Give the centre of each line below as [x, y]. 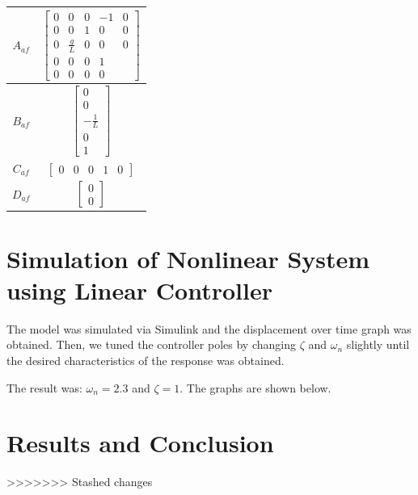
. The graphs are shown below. [255, 387]
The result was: [44, 387]
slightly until [378, 344]
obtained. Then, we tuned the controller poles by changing [151, 344]
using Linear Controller [140, 289]
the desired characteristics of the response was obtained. [146, 361]
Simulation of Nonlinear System [188, 258]
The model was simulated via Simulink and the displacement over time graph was [209, 328]
